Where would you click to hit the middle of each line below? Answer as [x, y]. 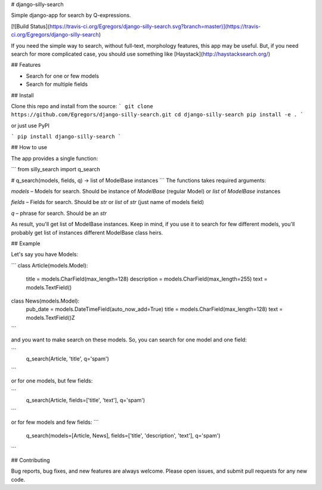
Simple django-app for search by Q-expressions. [71, 16]
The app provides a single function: [55, 158]
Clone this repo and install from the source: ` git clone [82, 106]
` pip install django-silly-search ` [66, 137]
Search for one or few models [63, 76]
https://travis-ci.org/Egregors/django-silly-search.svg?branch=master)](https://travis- [155, 26]
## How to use [29, 147]
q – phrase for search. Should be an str [59, 213]
